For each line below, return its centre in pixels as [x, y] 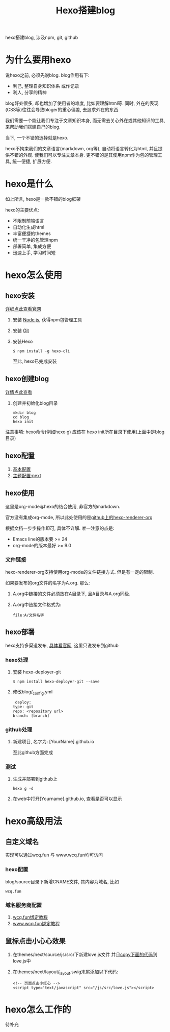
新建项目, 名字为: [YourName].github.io [53, 742]
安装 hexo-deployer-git [37, 672]
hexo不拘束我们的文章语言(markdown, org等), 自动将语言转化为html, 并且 [82, 149]
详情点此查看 [19, 392]
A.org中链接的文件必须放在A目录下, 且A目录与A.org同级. [72, 594]
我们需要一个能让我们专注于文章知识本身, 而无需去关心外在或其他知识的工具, [85, 121]
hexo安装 [20, 296]
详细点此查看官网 [23, 309]
